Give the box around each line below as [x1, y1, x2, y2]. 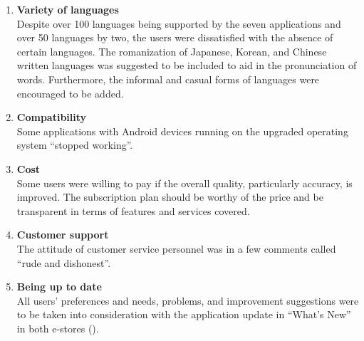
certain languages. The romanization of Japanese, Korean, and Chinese [16, 43, 327, 58]
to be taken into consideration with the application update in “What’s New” [16, 307, 351, 322]
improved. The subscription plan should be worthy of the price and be [16, 189, 323, 204]
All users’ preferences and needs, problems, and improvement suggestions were [16, 293, 359, 308]
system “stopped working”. [16, 137, 133, 152]
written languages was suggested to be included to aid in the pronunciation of [16, 58, 357, 73]
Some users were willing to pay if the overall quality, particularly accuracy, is [16, 175, 353, 190]
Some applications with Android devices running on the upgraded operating [16, 123, 348, 138]
